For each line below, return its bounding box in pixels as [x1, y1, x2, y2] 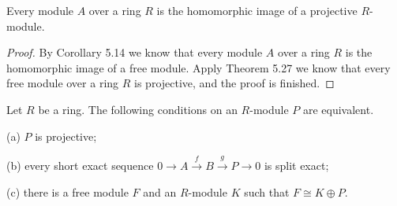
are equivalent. [302, 101, 374, 117]
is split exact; [264, 156, 329, 173]
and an [143, 183, 177, 200]
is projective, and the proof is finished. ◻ [134, 75, 335, 91]
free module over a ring [6, 75, 119, 91]
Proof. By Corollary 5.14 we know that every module [6, 44, 263, 61]
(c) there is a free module [6, 183, 129, 200]
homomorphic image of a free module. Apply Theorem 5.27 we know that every [6, 59, 391, 75]
